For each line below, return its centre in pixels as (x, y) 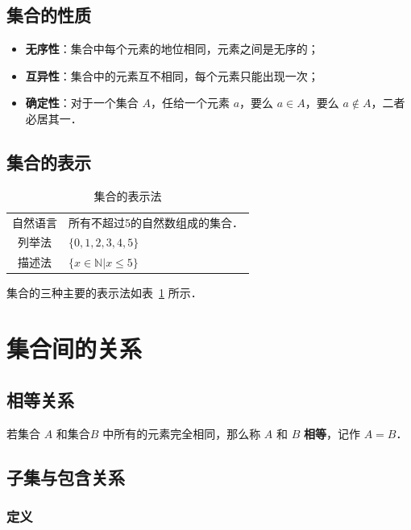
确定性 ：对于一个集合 (82, 103)
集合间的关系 (75, 348)
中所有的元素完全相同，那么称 (182, 433)
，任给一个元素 (190, 103)
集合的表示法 (128, 195)
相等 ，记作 (332, 433)
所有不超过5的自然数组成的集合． (156, 222)
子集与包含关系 (66, 476)
